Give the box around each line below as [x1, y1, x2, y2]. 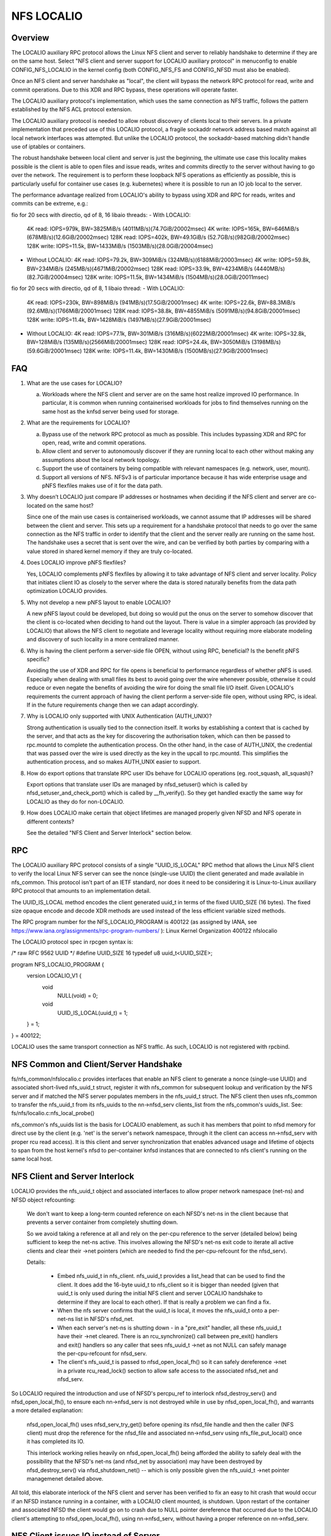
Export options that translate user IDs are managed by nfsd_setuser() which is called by [26, 781, 248, 788]
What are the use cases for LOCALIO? [26, 379, 123, 386]
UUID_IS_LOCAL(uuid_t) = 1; [57, 1009, 128, 1016]
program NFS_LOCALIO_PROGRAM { [11, 960, 104, 968]
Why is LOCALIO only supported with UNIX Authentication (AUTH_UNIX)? [26, 713, 212, 720]
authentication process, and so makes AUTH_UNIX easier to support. [26, 758, 201, 766]
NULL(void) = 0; [57, 992, 98, 1000]
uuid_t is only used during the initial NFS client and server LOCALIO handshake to [57, 1290, 263, 1297]
